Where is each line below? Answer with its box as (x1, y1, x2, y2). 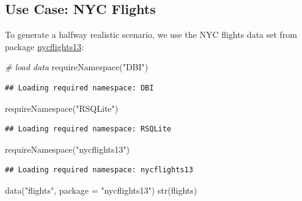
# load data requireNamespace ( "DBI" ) (5, 60, 149, 73)
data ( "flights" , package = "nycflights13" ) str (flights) (5, 183, 197, 196)
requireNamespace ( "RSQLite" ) (5, 101, 119, 114)
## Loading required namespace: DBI (5, 83, 154, 92)
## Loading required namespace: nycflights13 (5, 166, 193, 175)
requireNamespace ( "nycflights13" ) (5, 142, 130, 155)
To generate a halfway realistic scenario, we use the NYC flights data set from (5, 28, 298, 41)
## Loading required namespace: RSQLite (5, 125, 172, 134)
